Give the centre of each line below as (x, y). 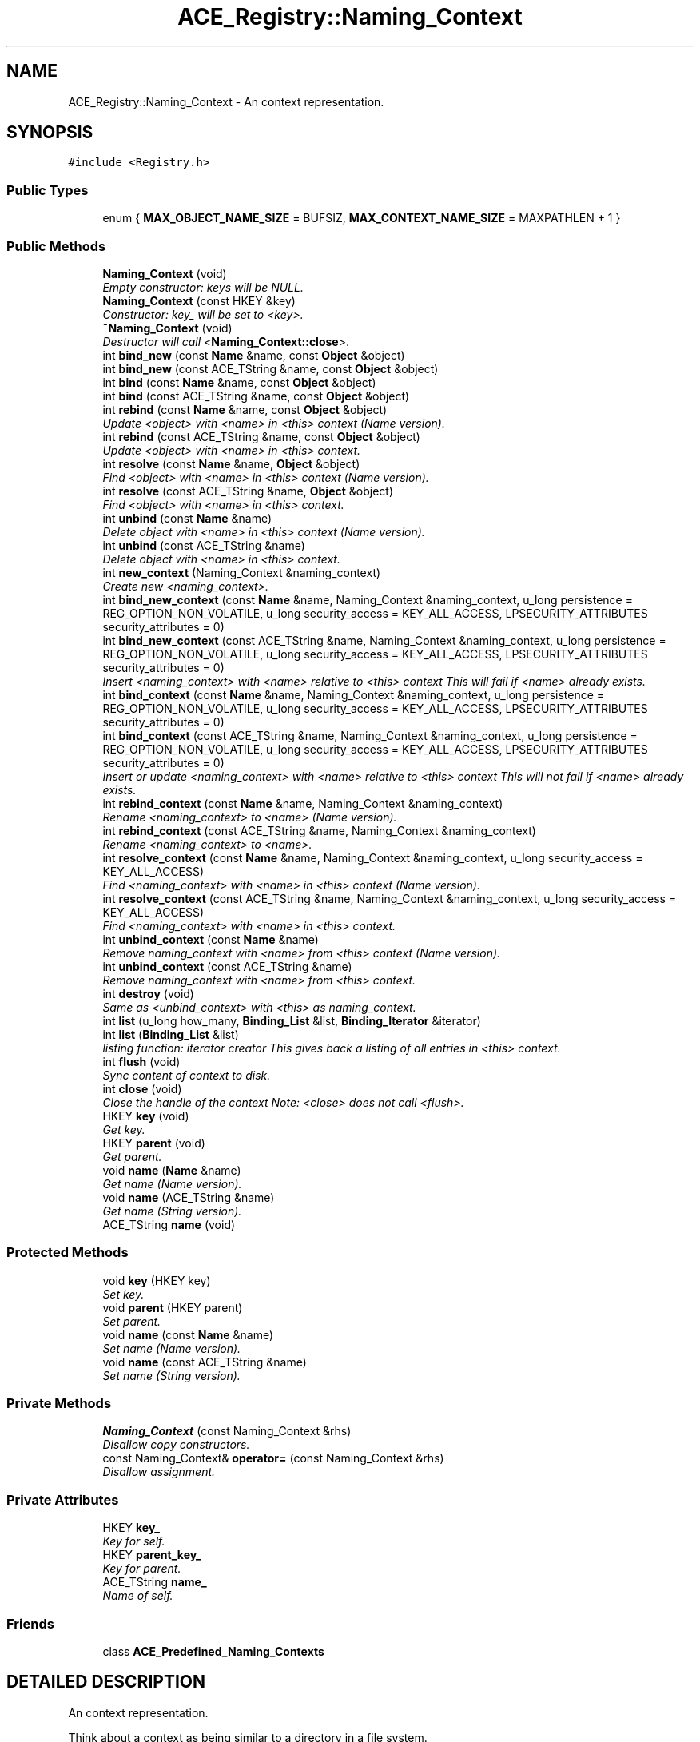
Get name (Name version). (172, 1183)
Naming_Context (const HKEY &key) (199, 300)
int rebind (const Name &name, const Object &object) (245, 409)
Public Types (48, 190)
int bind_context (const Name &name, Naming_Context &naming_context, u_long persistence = (354, 694)
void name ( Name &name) (172, 1170)
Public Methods (56, 246)
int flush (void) (141, 1061)
